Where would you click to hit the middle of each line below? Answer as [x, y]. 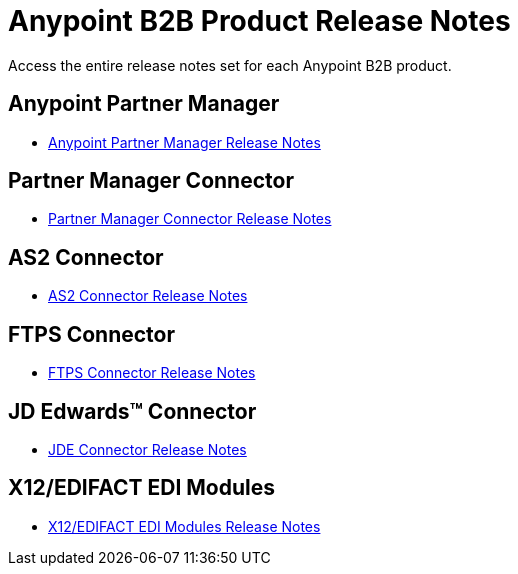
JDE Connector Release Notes [147, 449]
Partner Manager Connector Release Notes [190, 219]
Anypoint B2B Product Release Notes [259, 21]
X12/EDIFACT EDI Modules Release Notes [184, 526]
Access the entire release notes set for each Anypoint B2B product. [230, 65]
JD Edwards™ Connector [132, 411]
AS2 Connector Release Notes [148, 296]
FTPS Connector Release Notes [152, 373]
